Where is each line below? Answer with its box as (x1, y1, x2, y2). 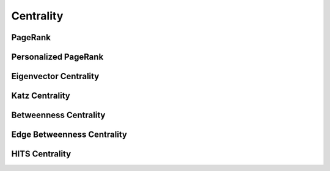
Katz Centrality (11, 91, 70, 101)
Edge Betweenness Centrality (11, 130, 128, 140)
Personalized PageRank (11, 52, 104, 62)
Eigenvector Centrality (11, 71, 100, 82)
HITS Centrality (11, 149, 71, 159)
